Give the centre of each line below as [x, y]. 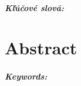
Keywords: [26, 76]
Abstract [41, 48]
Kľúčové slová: [34, 7]
